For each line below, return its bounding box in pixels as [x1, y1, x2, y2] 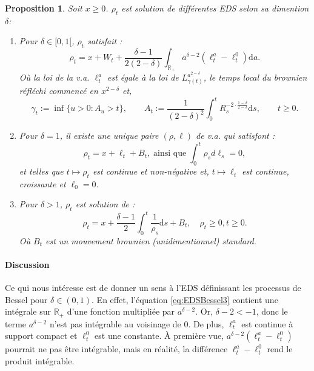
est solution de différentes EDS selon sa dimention [121, 2, 309, 14]
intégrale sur [5, 305, 51, 318]
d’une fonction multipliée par [67, 305, 175, 318]
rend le [267, 343, 293, 355]
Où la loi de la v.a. [19, 71, 90, 84]
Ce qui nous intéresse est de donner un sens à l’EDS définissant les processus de [5, 281, 301, 293]
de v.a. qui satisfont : [196, 129, 275, 142]
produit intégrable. [5, 354, 75, 367]
